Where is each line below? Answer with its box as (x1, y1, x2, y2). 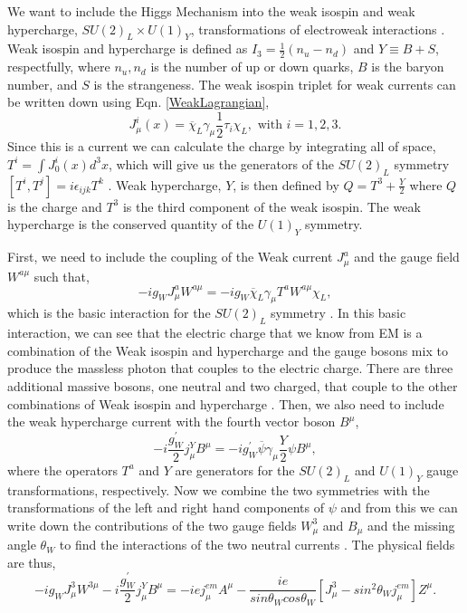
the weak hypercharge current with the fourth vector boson (7, 412, 336, 431)
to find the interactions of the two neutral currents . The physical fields (59, 535, 455, 554)
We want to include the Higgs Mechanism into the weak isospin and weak (7, 2, 415, 20)
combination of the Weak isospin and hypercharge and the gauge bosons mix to (7, 340, 448, 359)
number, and (7, 74, 78, 93)
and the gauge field (354, 247, 460, 266)
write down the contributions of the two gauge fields (7, 515, 297, 534)
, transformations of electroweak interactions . (190, 19, 445, 38)
